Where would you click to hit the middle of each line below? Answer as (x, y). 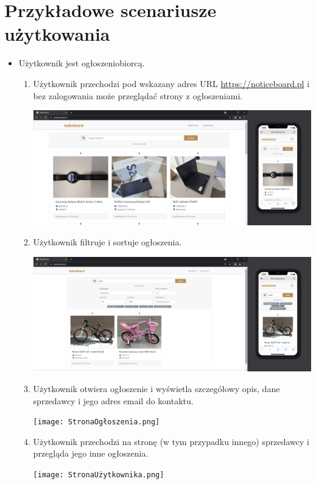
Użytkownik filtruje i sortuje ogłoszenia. (107, 242)
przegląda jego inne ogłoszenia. (91, 453)
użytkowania (57, 34)
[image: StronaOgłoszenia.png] (97, 422)
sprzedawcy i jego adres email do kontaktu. (113, 400)
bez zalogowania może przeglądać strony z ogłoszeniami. (138, 95)
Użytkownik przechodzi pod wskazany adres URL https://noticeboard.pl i (171, 83)
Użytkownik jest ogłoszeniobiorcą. (82, 63)
